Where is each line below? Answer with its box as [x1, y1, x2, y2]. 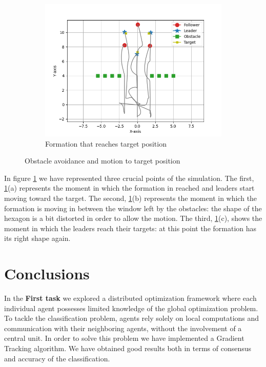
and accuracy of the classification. [4, 353, 110, 363]
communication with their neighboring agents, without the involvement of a [4, 322, 242, 333]
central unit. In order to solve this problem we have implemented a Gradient [4, 333, 244, 343]
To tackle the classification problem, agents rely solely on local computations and [4, 313, 259, 323]
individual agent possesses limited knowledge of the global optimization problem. [4, 302, 258, 313]
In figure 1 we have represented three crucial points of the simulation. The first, [4, 172, 254, 183]
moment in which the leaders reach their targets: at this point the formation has [4, 222, 257, 233]
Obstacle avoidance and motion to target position [25, 155, 180, 166]
